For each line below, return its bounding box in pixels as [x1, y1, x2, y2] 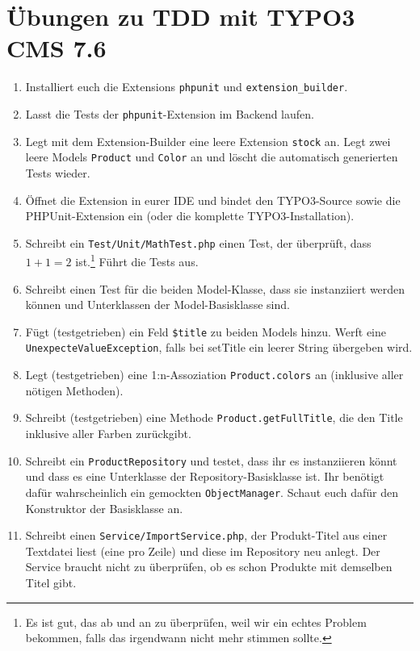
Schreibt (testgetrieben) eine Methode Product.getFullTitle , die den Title [25, 409, 403, 426]
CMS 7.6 [6, 31, 107, 65]
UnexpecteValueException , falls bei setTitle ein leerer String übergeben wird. [25, 339, 413, 356]
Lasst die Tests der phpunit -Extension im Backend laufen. [25, 105, 314, 122]
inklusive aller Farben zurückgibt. [25, 425, 191, 442]
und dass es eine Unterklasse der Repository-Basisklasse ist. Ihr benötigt [25, 468, 384, 485]
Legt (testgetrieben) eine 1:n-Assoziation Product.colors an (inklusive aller [25, 366, 404, 383]
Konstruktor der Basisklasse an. [25, 499, 183, 516]
